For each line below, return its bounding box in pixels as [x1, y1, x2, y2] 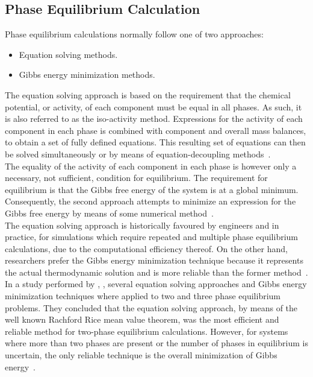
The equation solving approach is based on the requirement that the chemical [5, 88, 291, 101]
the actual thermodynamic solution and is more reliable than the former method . [5, 265, 308, 278]
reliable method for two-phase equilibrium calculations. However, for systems [5, 325, 288, 337]
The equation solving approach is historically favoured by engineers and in [5, 218, 279, 231]
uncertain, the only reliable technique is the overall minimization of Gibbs [5, 349, 277, 361]
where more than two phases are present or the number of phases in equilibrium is [5, 337, 308, 349]
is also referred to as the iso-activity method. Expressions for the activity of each [5, 112, 303, 125]
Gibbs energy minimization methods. [19, 68, 155, 81]
